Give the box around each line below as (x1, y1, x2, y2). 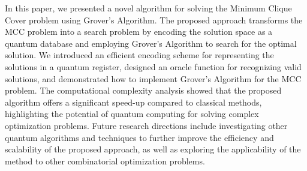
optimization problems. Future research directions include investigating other (5, 119, 288, 131)
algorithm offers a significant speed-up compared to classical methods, (5, 95, 262, 108)
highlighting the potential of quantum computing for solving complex (5, 107, 259, 120)
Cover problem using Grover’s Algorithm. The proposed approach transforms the (5, 13, 303, 26)
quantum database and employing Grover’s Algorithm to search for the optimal (5, 37, 297, 49)
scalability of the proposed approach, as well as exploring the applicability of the (5, 143, 301, 155)
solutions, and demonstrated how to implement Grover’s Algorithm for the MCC (5, 72, 302, 85)
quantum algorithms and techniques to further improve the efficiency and (5, 131, 274, 143)
